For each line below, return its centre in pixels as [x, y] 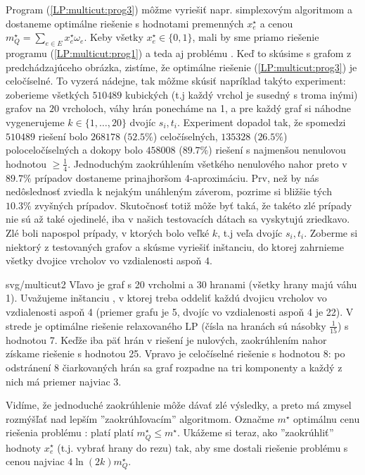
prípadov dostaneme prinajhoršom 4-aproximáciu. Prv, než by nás [177, 177]
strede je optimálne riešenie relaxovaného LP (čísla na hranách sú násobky [166, 325]
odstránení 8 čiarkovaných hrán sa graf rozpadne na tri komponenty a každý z [174, 367]
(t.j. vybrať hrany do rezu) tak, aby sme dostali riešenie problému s [203, 447]
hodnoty [24, 447]
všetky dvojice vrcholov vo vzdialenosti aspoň [104, 260]
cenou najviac [35, 461]
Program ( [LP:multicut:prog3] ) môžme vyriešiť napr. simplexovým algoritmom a [179, 9]
